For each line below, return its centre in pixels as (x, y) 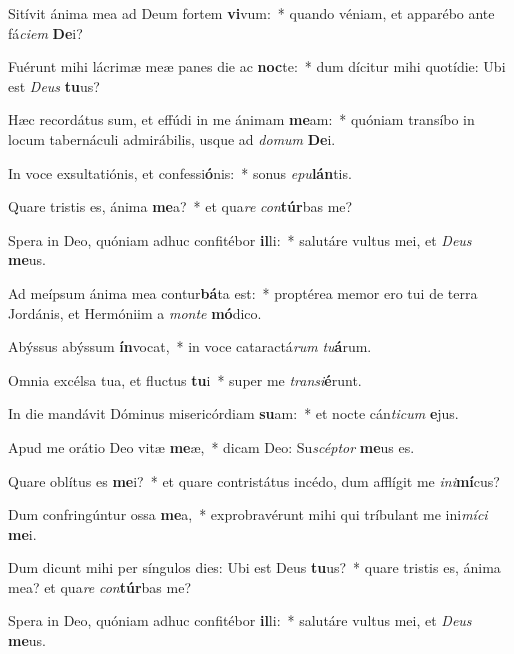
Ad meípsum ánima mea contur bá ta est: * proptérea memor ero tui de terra (243, 292)
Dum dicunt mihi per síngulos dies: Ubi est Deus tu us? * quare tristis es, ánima (254, 567)
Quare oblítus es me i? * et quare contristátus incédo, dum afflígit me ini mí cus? (254, 480)
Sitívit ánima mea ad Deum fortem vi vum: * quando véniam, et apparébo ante (251, 13)
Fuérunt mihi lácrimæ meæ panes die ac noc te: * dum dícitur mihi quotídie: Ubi (257, 66)
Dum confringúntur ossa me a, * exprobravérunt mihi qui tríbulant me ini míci (248, 514)
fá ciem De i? (45, 32)
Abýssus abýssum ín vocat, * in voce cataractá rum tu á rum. (190, 346)
